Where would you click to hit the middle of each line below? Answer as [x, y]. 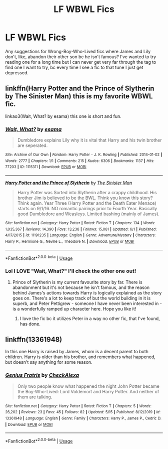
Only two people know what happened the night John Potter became [88, 386]
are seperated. [32, 145]
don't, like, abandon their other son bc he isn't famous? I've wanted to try [81, 57]
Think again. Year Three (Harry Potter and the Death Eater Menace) [87, 203]
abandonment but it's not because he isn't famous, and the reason [81, 287]
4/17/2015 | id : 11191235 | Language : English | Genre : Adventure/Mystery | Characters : [80, 235]
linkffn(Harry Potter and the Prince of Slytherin [80, 89]
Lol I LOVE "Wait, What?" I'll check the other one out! [71, 271]
